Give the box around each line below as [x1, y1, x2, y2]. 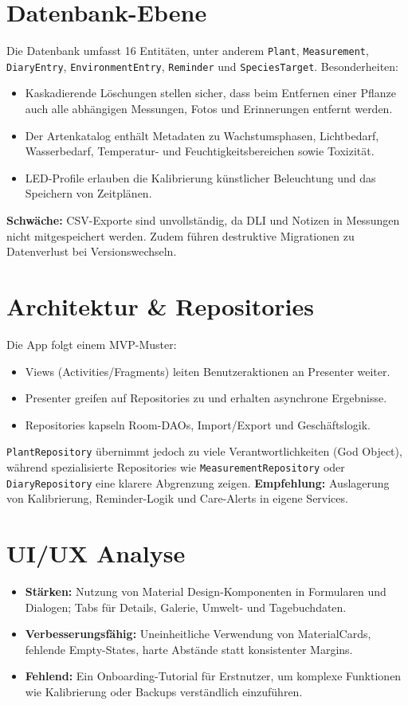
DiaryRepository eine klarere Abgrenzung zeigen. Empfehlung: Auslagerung [6, 474, 390, 491]
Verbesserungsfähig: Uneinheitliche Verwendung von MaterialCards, [25, 625, 371, 642]
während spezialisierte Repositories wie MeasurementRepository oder [6, 458, 345, 475]
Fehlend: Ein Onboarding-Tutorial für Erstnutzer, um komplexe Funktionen [25, 668, 402, 684]
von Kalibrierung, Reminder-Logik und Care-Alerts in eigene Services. [6, 490, 348, 507]
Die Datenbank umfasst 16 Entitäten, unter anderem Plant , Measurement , [6, 42, 369, 59]
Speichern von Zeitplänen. [25, 185, 152, 202]
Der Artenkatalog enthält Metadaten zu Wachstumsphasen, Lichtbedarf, [25, 127, 379, 143]
